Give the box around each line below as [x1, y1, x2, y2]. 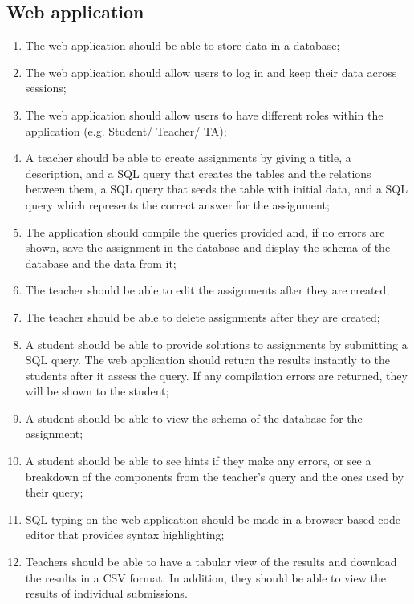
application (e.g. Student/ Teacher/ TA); [25, 122, 227, 139]
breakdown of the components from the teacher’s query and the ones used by [25, 468, 404, 484]
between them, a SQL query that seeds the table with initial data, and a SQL [25, 180, 408, 197]
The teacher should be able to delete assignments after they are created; [25, 308, 380, 325]
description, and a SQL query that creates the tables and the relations [25, 164, 371, 181]
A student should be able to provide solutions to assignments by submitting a [25, 335, 408, 352]
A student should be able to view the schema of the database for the [25, 409, 363, 426]
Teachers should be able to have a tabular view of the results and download [25, 553, 397, 570]
